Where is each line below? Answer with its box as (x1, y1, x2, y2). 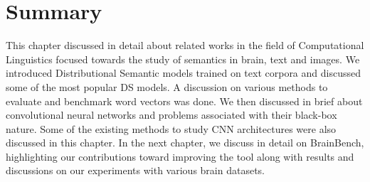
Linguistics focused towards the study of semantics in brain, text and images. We (6, 51, 360, 66)
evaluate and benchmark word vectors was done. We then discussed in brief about (6, 93, 363, 108)
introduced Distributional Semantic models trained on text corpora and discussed (6, 65, 361, 80)
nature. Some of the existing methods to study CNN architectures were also (6, 121, 337, 136)
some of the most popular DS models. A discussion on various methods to (6, 79, 328, 94)
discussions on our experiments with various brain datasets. (6, 163, 265, 178)
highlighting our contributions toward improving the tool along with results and (6, 149, 354, 164)
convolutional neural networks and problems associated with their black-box (6, 107, 337, 122)
